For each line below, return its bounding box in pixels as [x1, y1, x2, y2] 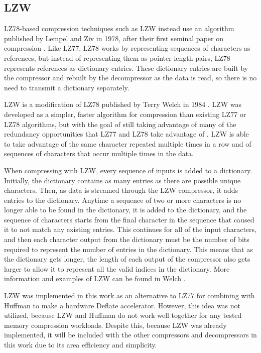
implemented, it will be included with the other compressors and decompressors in [4, 329, 257, 340]
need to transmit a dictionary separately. [4, 82, 129, 92]
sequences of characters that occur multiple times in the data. [4, 148, 194, 159]
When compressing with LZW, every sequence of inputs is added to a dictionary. [4, 165, 252, 175]
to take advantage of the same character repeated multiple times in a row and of [4, 138, 251, 149]
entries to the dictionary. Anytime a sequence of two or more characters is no [4, 194, 241, 205]
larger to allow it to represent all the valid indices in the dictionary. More [4, 263, 230, 274]
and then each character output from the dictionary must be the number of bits [4, 234, 249, 245]
